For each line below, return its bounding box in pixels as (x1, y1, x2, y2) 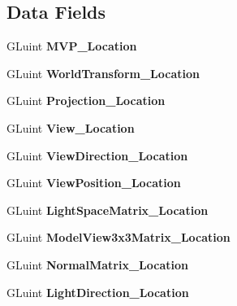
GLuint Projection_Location (6, 92, 166, 109)
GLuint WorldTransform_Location (6, 64, 200, 81)
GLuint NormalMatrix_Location (6, 256, 188, 273)
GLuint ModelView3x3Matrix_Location (6, 229, 231, 246)
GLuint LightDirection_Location (6, 283, 189, 300)
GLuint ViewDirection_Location (6, 146, 188, 164)
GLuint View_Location (6, 119, 135, 136)
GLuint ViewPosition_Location (6, 174, 181, 191)
